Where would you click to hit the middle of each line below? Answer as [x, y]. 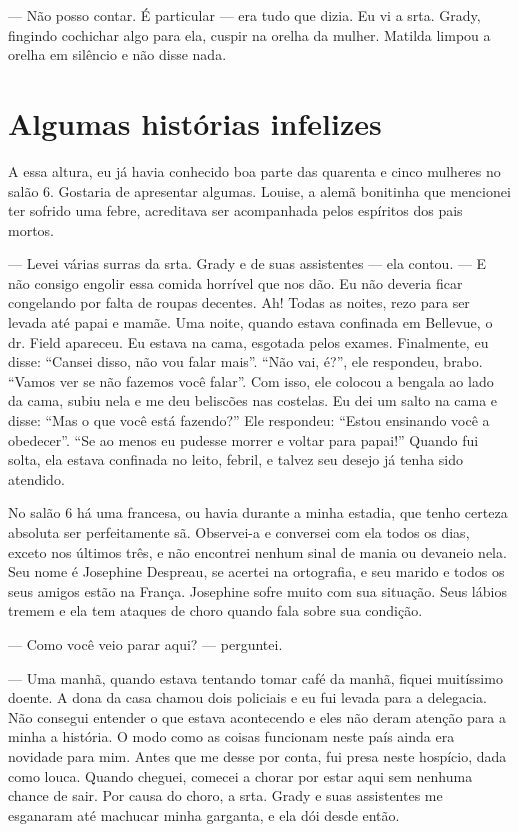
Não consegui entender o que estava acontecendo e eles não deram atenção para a [257, 716]
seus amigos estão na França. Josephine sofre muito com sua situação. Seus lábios [257, 590]
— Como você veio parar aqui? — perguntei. [145, 643]
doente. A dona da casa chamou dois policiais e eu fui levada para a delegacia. [247, 697]
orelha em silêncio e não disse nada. [117, 54]
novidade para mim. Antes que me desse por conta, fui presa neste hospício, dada [257, 755]
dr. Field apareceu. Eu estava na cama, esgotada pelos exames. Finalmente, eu [248, 341]
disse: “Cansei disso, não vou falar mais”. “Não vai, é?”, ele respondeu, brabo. [245, 361]
